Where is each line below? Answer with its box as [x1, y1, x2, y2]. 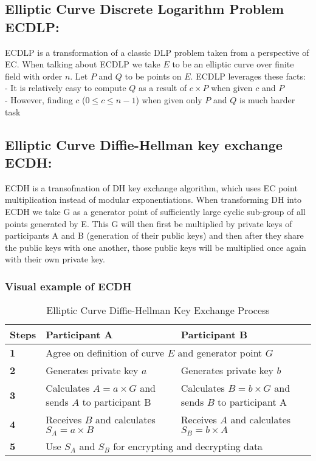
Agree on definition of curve [46, 346, 165, 360]
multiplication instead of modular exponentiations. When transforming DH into [5, 193, 301, 206]
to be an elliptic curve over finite [172, 58, 294, 70]
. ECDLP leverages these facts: [190, 69, 306, 82]
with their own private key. [5, 253, 105, 265]
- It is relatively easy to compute [5, 81, 126, 94]
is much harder [239, 93, 295, 106]
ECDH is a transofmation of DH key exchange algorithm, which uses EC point [5, 181, 298, 194]
